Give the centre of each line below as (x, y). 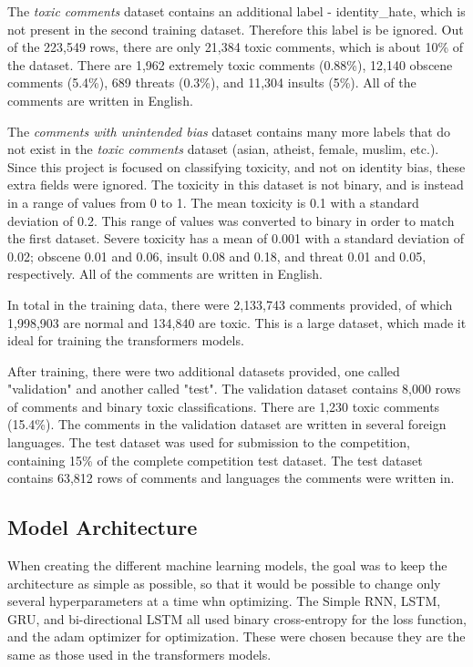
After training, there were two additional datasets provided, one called (204, 370)
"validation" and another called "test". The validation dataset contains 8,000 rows (234, 389)
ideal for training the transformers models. (126, 340)
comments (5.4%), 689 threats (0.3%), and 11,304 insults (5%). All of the (212, 82)
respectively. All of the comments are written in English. (165, 274)
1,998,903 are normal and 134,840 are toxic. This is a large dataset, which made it (237, 322)
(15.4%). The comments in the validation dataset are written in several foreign (227, 424)
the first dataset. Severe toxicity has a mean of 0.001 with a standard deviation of (236, 238)
